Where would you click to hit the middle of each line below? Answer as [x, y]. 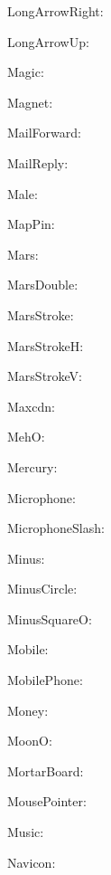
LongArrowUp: [48, 41]
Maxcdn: [31, 406]
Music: [26, 832]
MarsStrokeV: [45, 376]
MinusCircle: [42, 589]
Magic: [26, 72]
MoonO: [30, 741]
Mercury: [32, 466]
